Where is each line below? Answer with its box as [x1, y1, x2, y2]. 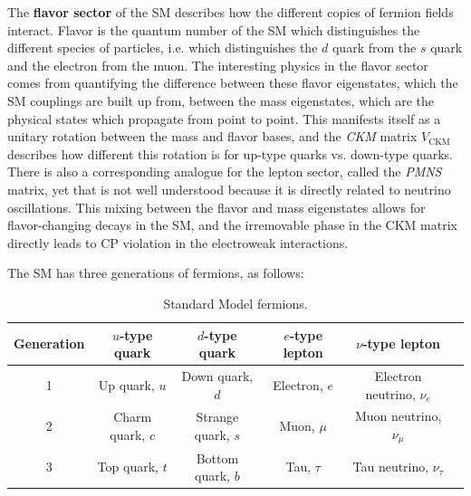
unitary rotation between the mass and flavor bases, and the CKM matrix [7, 127, 418, 146]
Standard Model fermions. [163, 293, 308, 312]
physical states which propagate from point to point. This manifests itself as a [7, 109, 441, 128]
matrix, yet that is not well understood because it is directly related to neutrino [7, 179, 451, 198]
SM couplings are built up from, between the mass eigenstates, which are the [7, 91, 435, 110]
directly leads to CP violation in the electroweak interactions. [7, 233, 349, 252]
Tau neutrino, [352, 457, 429, 476]
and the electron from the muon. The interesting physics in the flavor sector [7, 55, 428, 74]
